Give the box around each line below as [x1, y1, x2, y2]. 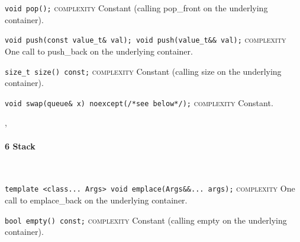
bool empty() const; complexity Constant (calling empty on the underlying [5, 214, 287, 226]
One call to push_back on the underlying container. [5, 44, 193, 57]
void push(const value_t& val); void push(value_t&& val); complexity [5, 33, 286, 46]
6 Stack [5, 139, 36, 152]
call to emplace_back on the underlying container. [5, 194, 188, 206]
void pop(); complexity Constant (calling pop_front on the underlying [5, 2, 268, 14]
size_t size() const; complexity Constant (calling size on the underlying [5, 65, 282, 77]
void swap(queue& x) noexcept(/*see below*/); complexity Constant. [5, 96, 273, 109]
